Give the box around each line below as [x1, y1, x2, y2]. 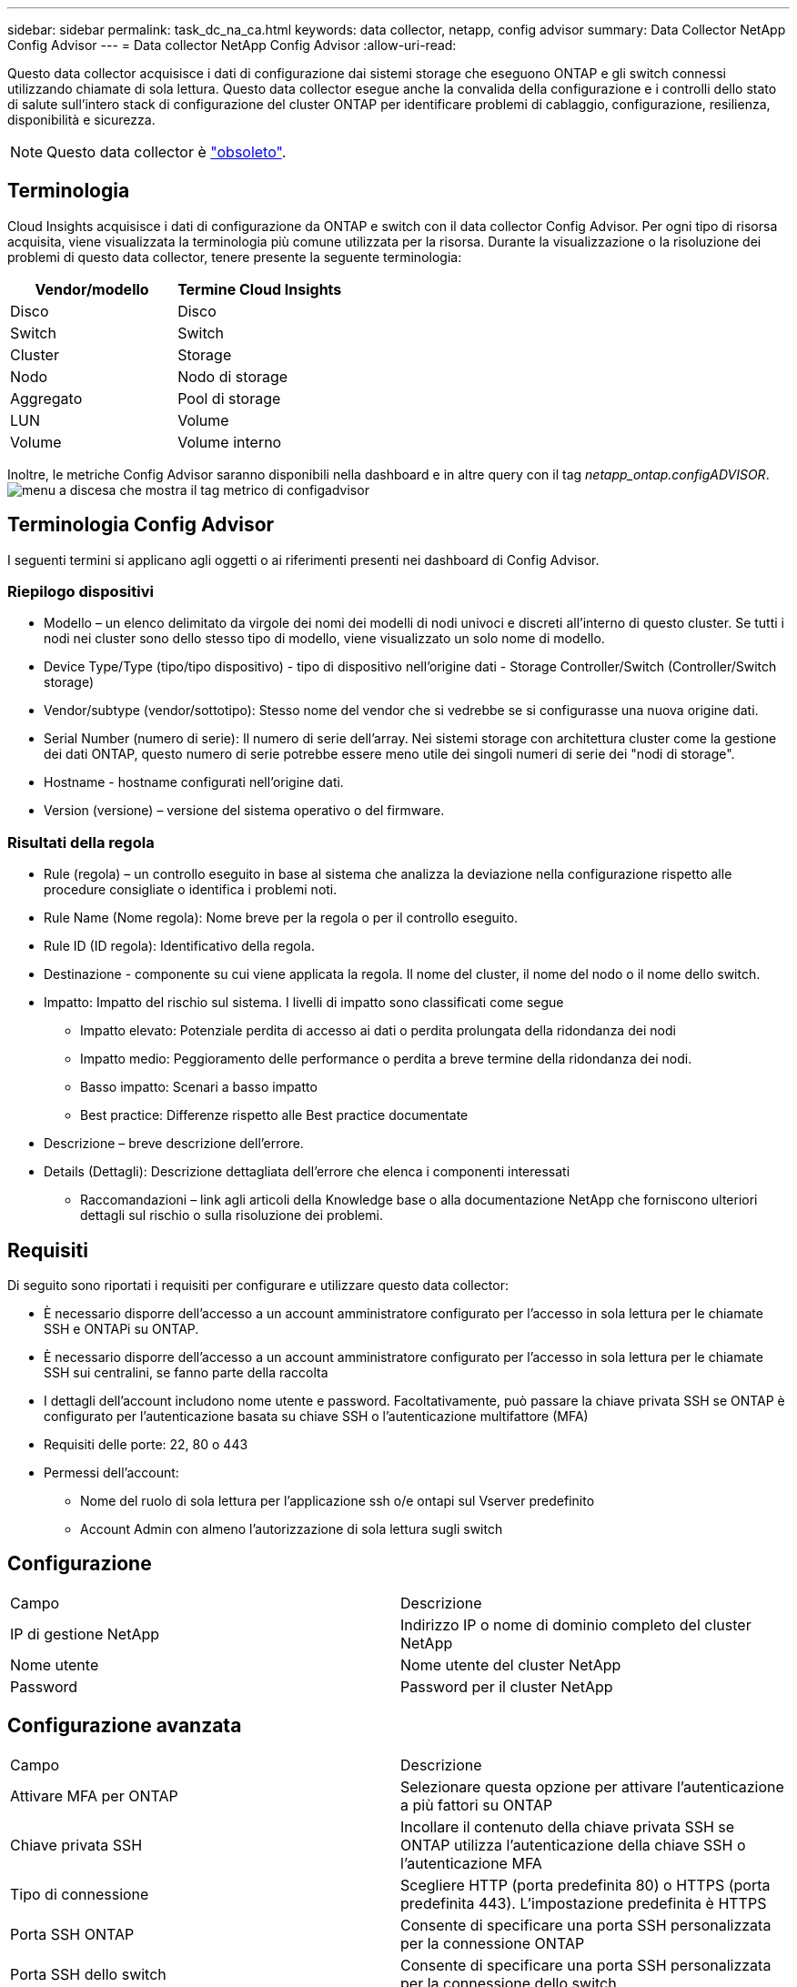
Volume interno [177, 432, 282, 451]
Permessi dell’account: [44, 1465, 179, 1481]
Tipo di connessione [10, 1884, 149, 1903]
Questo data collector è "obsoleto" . [46, 143, 287, 161]
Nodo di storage [177, 367, 288, 386]
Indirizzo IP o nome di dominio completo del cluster [400, 1615, 752, 1634]
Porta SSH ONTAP [10, 1924, 135, 1943]
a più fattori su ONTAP [400, 1795, 553, 1814]
